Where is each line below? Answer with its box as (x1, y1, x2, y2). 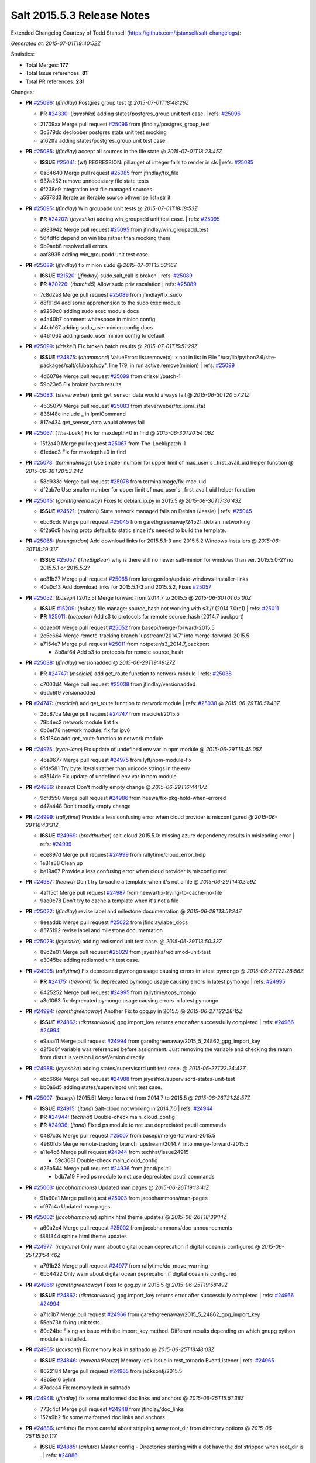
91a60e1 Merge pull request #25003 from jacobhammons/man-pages (40, 1194, 208, 1202)
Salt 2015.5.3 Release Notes (11, 9, 150, 22)
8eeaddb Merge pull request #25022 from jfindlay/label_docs (40, 919, 188, 926)
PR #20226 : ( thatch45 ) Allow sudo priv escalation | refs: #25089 (40, 280, 197, 287)
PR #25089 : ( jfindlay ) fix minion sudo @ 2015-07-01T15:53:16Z (25, 261, 177, 269)
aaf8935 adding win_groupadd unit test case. (40, 250, 150, 257)
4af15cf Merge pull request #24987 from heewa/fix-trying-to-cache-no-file (40, 889, 222, 896)
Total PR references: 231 (25, 78, 85, 85)
